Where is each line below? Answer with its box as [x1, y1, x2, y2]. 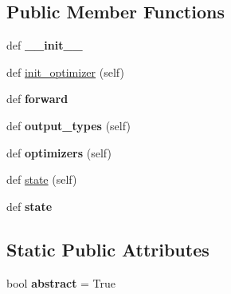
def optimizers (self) [6, 144, 112, 161]
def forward [6, 90, 69, 107]
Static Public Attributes [6, 236, 209, 261]
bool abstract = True [6, 274, 116, 291]
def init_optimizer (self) [6, 63, 124, 80]
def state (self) [6, 171, 77, 188]
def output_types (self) [6, 117, 131, 133]
